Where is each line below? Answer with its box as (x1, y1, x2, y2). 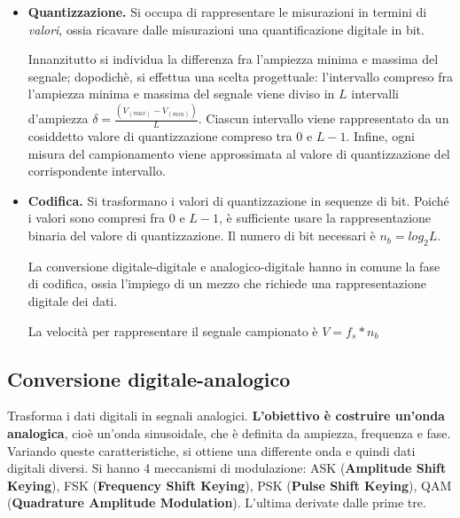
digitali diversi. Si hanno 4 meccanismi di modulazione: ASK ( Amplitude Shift (7, 459, 447, 477)
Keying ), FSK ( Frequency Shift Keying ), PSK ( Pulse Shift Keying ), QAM (7, 475, 452, 494)
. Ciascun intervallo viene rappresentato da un (198, 109, 449, 128)
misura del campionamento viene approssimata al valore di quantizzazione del (27, 144, 450, 162)
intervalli (351, 84, 399, 103)
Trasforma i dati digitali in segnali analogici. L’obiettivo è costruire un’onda (7, 406, 445, 425)
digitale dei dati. (27, 292, 118, 310)
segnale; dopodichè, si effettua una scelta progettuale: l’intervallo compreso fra (27, 67, 453, 85)
